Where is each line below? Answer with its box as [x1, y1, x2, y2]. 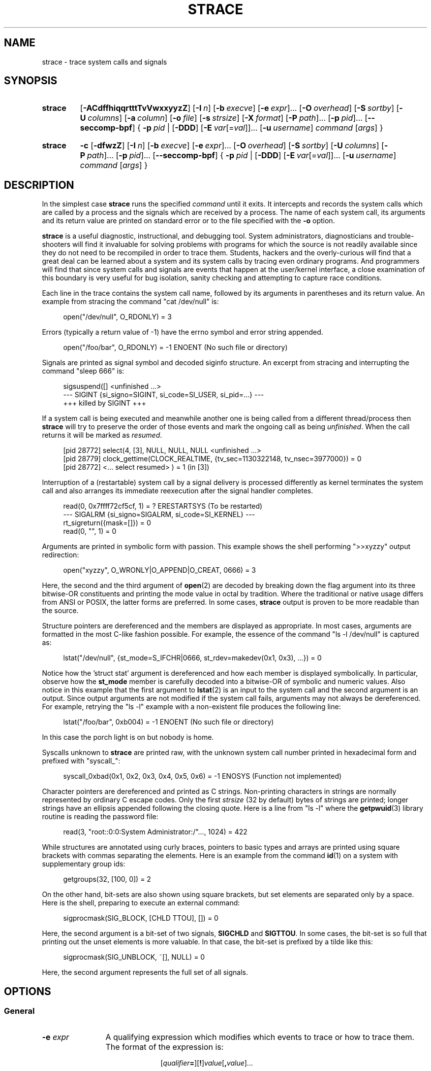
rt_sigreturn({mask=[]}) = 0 [63, 518, 151, 527]
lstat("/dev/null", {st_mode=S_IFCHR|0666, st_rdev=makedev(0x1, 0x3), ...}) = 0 [63, 654, 322, 662]
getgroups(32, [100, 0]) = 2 [63, 875, 151, 884]
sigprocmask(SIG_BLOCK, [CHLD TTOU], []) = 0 [63, 914, 218, 923]
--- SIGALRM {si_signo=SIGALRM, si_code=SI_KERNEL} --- [63, 510, 255, 519]
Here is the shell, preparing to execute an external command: [42, 898, 240, 907]
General [4, 1006, 35, 1016]
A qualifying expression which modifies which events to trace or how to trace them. [105, 1032, 415, 1042]
